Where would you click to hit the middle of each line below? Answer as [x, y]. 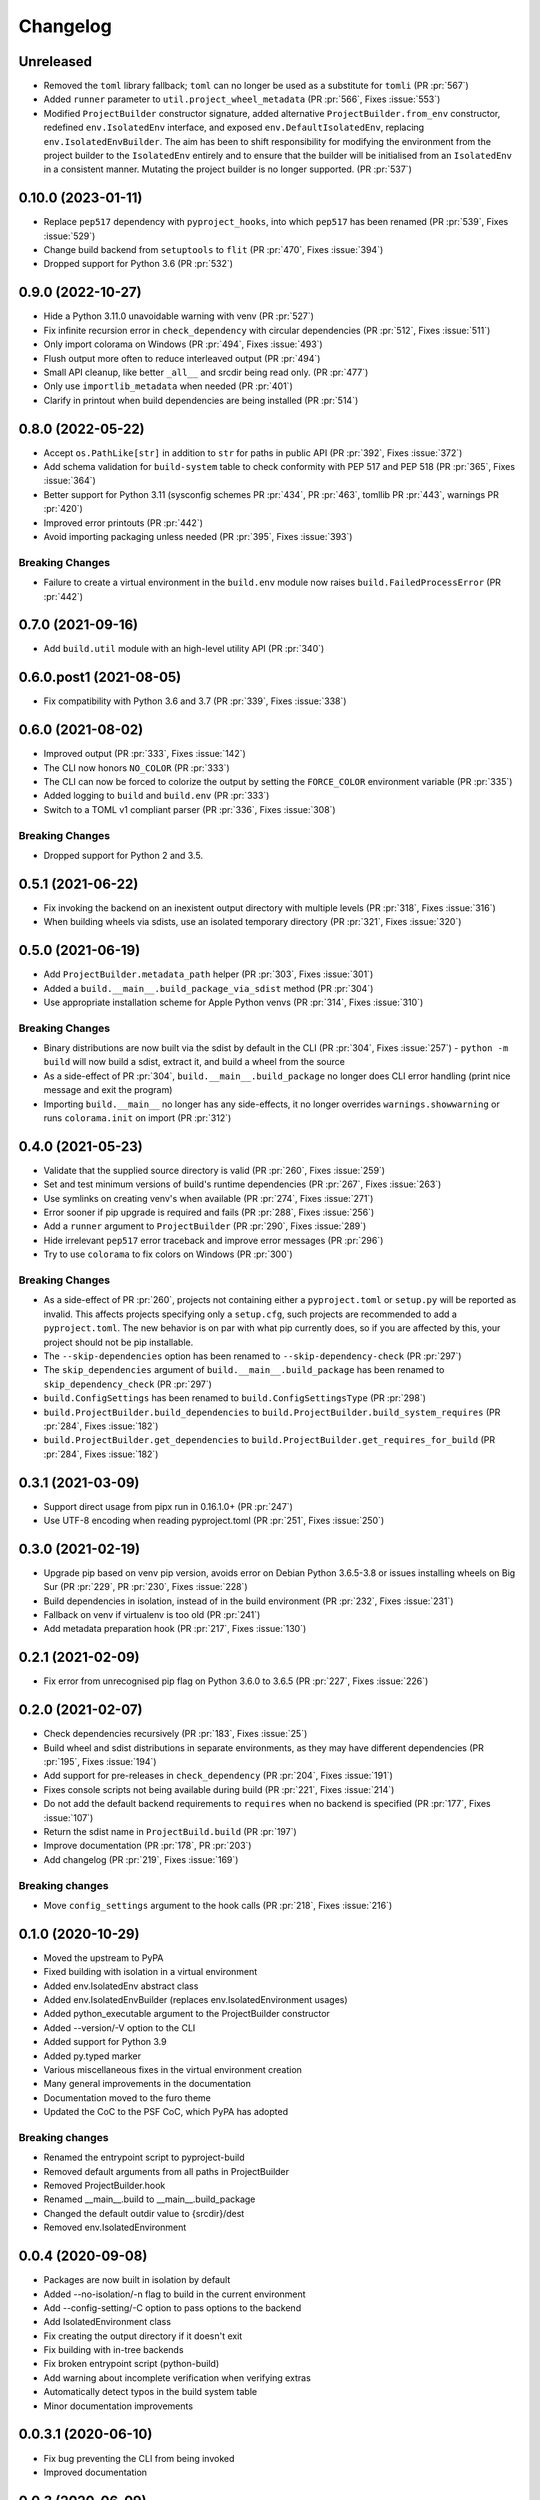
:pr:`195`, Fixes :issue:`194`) [100, 1762]
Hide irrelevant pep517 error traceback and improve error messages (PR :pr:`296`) [213, 1240]
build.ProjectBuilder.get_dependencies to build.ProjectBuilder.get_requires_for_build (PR [269, 1440]
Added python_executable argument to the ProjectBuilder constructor [186, 2014]
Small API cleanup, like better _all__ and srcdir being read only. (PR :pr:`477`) [206, 372]
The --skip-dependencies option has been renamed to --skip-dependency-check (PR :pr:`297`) [252, 1356]
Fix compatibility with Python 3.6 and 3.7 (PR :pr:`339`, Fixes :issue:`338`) [195, 701]
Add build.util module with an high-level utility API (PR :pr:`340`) [184, 649]
